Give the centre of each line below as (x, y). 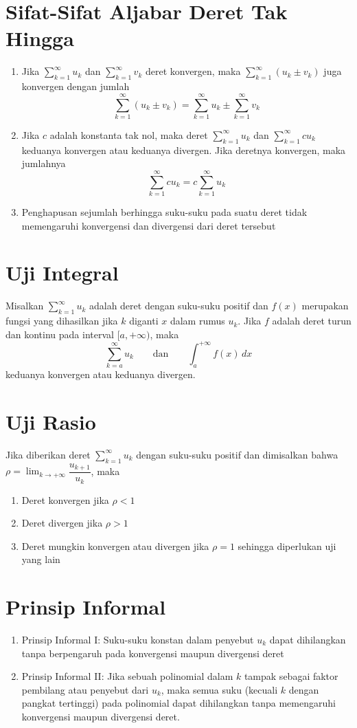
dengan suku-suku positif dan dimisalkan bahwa (237, 454)
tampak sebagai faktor (291, 676)
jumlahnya (44, 163)
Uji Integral (62, 273)
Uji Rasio (51, 421)
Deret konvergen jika (65, 499)
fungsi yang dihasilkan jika (62, 321)
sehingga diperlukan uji (287, 545)
